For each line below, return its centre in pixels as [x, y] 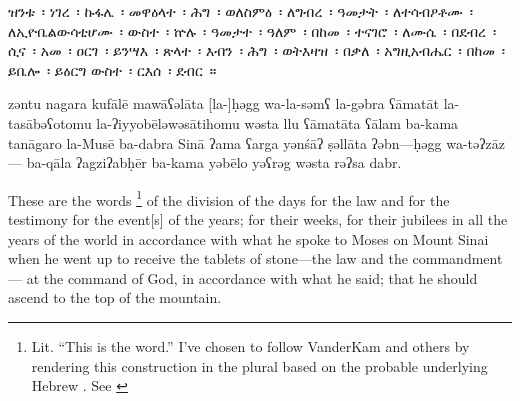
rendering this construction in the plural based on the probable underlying [259, 365]
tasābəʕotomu [50, 122]
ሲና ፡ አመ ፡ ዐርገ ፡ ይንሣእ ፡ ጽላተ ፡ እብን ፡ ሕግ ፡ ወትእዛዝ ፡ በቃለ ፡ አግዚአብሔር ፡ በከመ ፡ [257, 50]
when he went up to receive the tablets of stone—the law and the [208, 258]
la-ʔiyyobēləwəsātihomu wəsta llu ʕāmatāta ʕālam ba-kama [277, 122]
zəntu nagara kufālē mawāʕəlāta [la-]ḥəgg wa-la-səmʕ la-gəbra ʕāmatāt [223, 103]
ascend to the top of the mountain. [115, 297]
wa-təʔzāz [475, 142]
